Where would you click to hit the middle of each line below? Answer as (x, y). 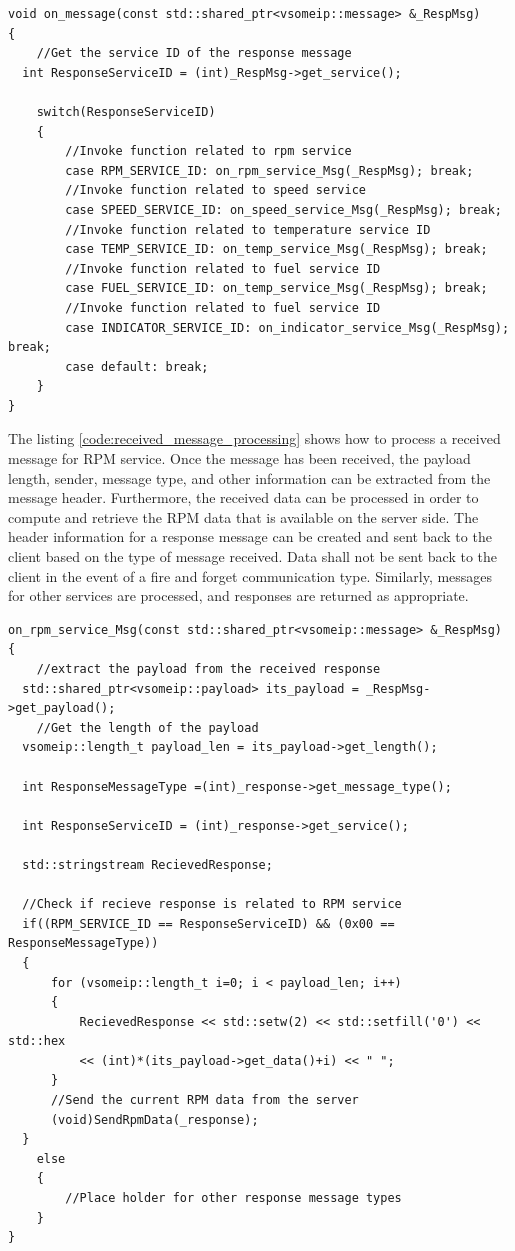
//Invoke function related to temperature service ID (248, 229)
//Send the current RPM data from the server (204, 1100)
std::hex (37, 1041)
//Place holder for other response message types (233, 1198)
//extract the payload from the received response (208, 669)
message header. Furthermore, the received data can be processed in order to (243, 497)
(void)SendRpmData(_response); (154, 1119)
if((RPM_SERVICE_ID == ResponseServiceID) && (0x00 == (208, 923)
